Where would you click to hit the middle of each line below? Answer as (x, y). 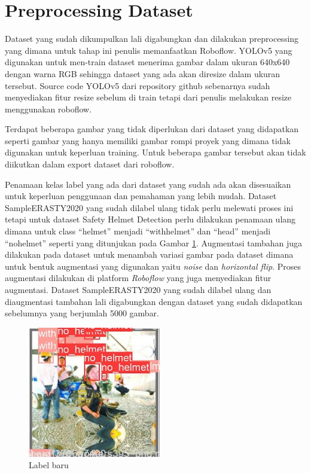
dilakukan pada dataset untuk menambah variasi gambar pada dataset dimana (149, 254)
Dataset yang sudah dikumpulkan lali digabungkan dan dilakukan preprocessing (152, 39)
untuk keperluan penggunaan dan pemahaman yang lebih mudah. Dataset (141, 196)
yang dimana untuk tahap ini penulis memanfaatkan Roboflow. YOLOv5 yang (149, 50)
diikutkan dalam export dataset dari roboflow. (90, 164)
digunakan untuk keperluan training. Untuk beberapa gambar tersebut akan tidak (155, 152)
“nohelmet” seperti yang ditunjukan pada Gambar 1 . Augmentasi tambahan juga (153, 242)
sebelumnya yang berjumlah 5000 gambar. (82, 313)
